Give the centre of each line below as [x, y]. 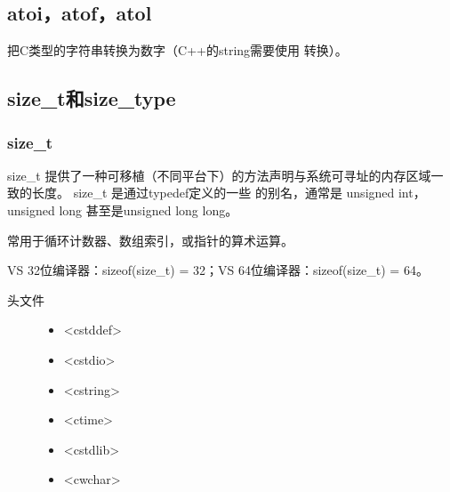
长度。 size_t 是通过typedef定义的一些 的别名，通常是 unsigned [213, 193]
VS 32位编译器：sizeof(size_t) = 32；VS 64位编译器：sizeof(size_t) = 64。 [218, 270]
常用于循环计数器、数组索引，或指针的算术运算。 [150, 240]
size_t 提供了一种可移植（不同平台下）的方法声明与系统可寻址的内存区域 [219, 175]
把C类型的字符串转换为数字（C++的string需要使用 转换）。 [177, 50]
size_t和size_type [92, 98]
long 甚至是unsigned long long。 [149, 210]
